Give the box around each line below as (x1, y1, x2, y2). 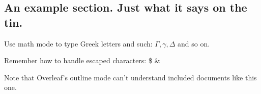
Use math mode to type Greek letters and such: (4, 38, 153, 49)
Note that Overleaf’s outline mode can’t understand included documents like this (4, 72, 257, 82)
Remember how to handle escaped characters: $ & (4, 55, 160, 66)
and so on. (178, 38, 210, 49)
